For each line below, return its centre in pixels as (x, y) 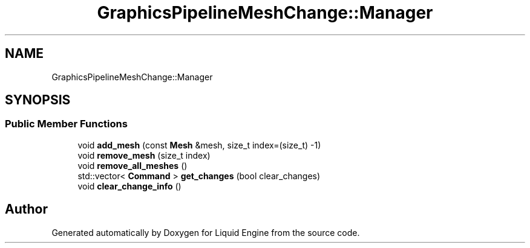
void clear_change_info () (129, 186)
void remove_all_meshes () (132, 165)
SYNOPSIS (38, 100)
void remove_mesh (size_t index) (144, 155)
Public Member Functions (66, 124)
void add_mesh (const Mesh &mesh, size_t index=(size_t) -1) (199, 145)
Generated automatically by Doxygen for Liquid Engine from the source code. (206, 232)
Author (26, 209)
